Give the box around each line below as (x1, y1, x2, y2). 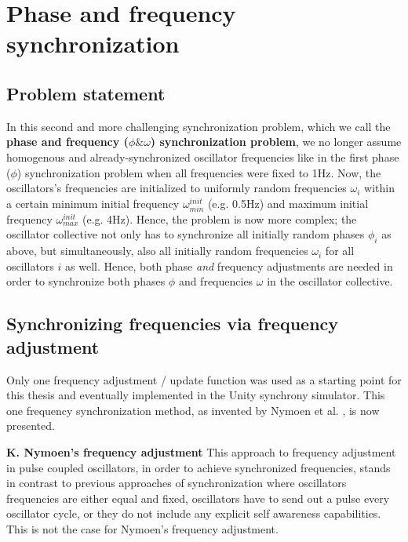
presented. (6, 417, 55, 434)
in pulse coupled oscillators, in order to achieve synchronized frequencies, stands (6, 459, 391, 475)
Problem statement (6, 81, 166, 105)
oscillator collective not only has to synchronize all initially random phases (6, 226, 365, 242)
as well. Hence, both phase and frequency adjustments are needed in (65, 257, 393, 274)
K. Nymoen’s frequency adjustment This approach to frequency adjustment (6, 444, 396, 460)
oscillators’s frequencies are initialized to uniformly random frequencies (6, 180, 347, 196)
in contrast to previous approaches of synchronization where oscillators (6, 475, 347, 491)
